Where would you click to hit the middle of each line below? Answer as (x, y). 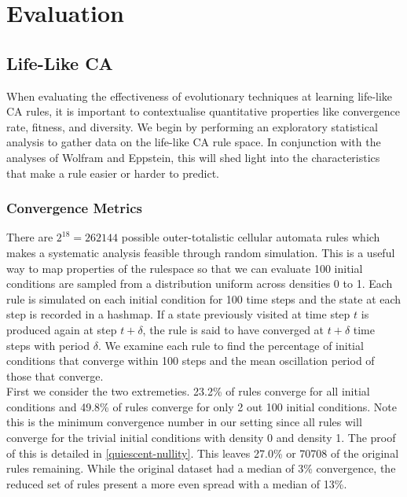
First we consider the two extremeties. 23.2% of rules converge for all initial (188, 391)
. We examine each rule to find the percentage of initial (231, 345)
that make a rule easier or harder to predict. (113, 173)
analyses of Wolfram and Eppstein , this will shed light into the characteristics (193, 157)
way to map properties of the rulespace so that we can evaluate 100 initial (185, 268)
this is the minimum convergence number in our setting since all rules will (184, 422)
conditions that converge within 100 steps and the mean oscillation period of (191, 361)
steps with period (48, 345)
